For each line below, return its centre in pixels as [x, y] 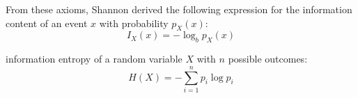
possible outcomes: [268, 59]
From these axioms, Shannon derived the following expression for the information [179, 9]
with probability [134, 23]
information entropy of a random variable [94, 59]
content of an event [47, 23]
